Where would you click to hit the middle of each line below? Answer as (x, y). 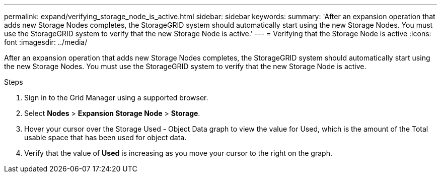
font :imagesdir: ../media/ (46, 42)
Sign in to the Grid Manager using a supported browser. (116, 98)
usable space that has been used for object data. (105, 137)
